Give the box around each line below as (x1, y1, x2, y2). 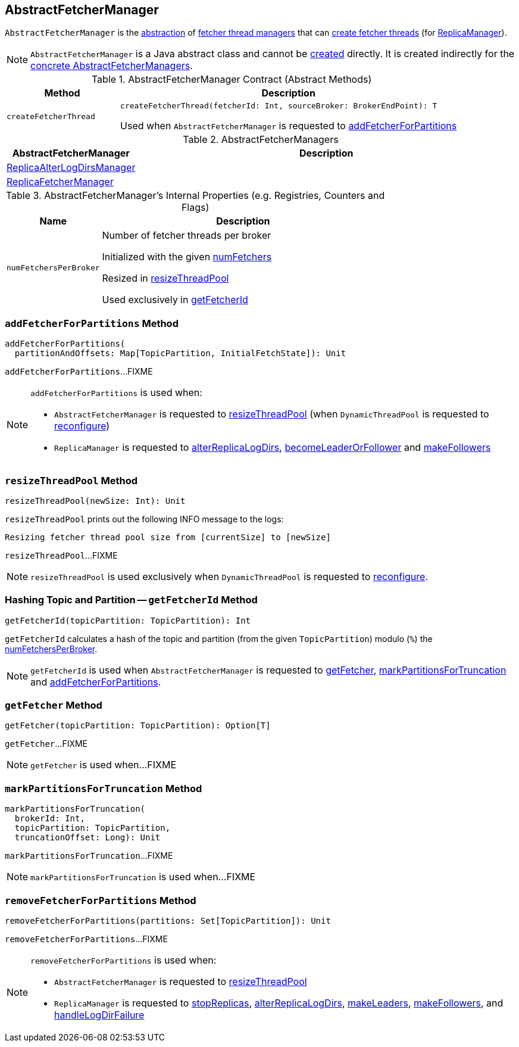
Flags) (181, 201, 210, 214)
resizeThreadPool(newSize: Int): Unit (5, 496, 186, 506)
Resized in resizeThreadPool (102, 272, 229, 285)
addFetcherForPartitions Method (5, 317, 179, 329)
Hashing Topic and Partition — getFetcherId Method (5, 594, 258, 606)
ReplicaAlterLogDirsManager (7, 161, 136, 174)
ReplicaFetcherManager (7, 176, 114, 188)
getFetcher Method (5, 699, 102, 712)
